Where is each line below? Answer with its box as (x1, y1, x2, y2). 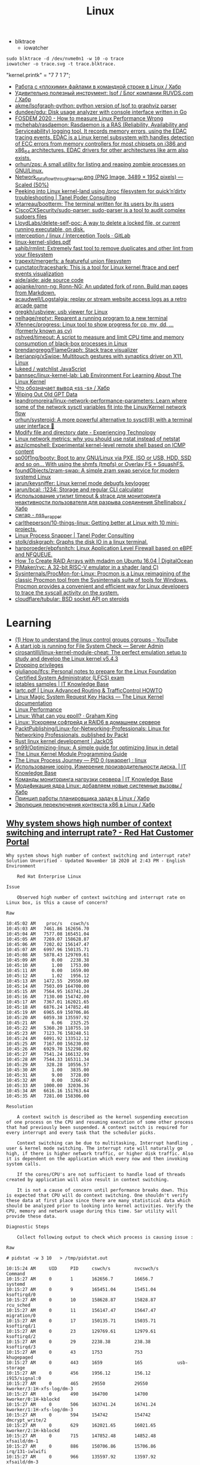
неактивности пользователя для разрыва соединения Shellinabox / (14, 498, 186, 505)
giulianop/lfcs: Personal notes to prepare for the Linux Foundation (14, 667, 177, 675)
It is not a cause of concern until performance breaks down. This (17, 1187, 188, 1193)
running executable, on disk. (14, 225, 85, 232)
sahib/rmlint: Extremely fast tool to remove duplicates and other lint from (14, 244, 193, 252)
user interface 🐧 (14, 422, 55, 430)
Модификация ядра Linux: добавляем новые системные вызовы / (14, 781, 183, 789)
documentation (14, 699, 53, 706)
